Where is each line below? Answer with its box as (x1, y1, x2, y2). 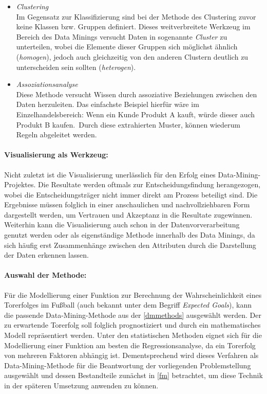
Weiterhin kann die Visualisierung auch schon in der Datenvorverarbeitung (4, 219, 240, 230)
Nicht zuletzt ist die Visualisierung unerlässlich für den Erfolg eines (4, 169, 216, 180)
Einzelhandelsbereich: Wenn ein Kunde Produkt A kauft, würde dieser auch (16, 109, 255, 119)
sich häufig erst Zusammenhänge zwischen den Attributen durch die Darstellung (4, 239, 256, 250)
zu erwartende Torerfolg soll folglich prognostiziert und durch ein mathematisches (4, 319, 261, 330)
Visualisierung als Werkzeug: (4, 149, 108, 160)
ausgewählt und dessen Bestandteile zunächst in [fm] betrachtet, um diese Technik (4, 370, 263, 381)
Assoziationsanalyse (16, 79, 78, 89)
